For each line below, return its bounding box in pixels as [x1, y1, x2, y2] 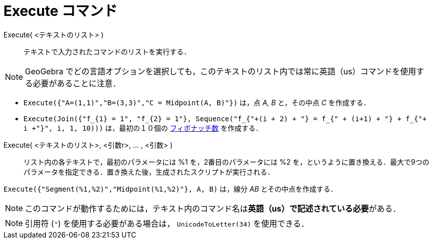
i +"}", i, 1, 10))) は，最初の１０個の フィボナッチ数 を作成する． [23, 123, 263, 132]
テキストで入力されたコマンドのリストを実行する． [23, 47, 191, 56]
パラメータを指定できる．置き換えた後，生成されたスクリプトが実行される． [23, 167, 275, 176]
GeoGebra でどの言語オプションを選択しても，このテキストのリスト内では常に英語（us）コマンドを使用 [25, 66, 416, 76]
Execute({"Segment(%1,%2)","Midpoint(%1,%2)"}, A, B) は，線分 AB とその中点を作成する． [3, 184, 338, 193]
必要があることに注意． [33, 78, 121, 88]
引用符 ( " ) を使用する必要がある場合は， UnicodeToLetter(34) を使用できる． [25, 218, 309, 229]
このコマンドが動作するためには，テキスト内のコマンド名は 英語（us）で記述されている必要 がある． [25, 203, 401, 214]
